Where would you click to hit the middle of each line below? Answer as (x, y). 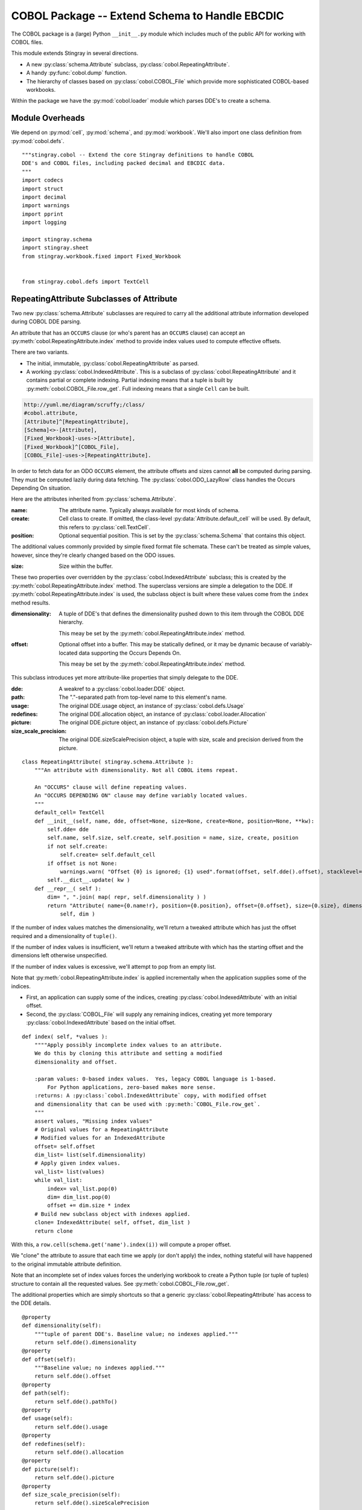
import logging (44, 223)
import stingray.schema (57, 239)
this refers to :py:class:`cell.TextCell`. (105, 527)
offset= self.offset (65, 1146)
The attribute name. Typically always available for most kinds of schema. (149, 510)
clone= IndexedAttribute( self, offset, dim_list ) (112, 1222)
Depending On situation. (41, 488)
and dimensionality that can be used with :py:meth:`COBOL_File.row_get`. (147, 1104)
